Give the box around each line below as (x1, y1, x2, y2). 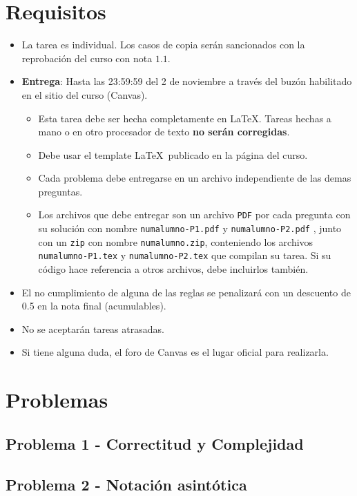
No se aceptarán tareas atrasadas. (21, 321, 164, 336)
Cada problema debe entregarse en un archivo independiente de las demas (38, 171, 351, 185)
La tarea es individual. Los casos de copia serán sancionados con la (21, 37, 305, 52)
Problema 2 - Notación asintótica (6, 473, 247, 495)
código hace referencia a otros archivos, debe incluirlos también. (38, 262, 309, 276)
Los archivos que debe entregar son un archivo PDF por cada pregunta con (38, 207, 351, 222)
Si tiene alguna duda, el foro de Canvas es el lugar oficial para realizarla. (21, 345, 329, 359)
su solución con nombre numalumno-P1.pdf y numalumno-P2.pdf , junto (38, 221, 342, 236)
